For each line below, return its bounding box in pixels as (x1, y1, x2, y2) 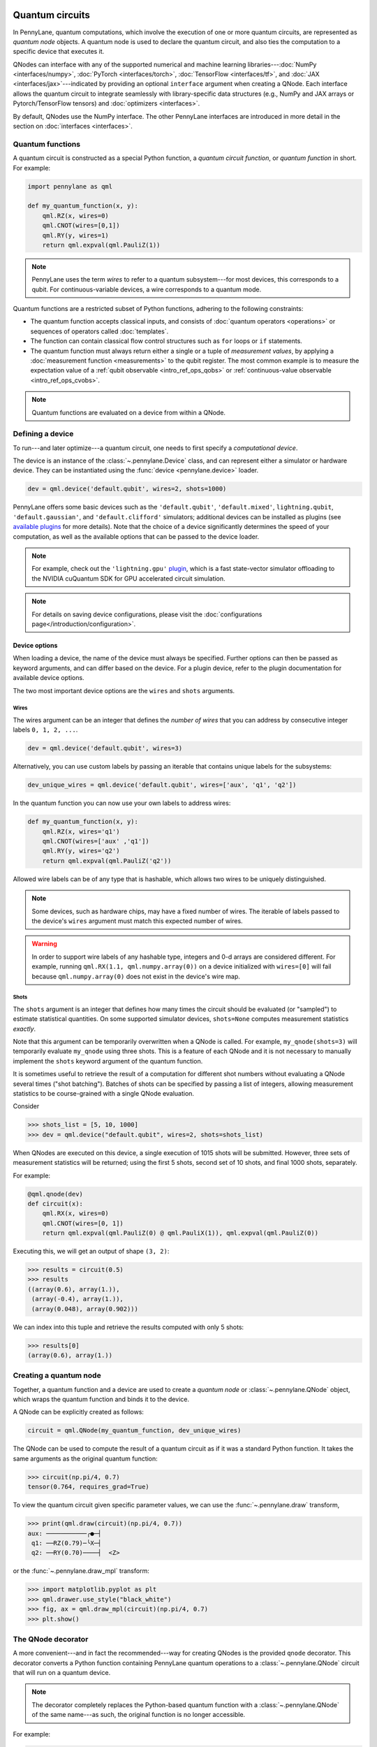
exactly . (13, 1024, 36, 1033)
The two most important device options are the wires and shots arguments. (13, 686, 235, 695)
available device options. (13, 674, 84, 682)
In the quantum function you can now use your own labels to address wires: (13, 799, 231, 807)
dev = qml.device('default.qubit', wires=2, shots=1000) (27, 485, 227, 493)
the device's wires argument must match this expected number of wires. (31, 916, 244, 925)
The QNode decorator (13, 1634, 89, 1644)
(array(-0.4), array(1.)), (31, 1295, 124, 1303)
